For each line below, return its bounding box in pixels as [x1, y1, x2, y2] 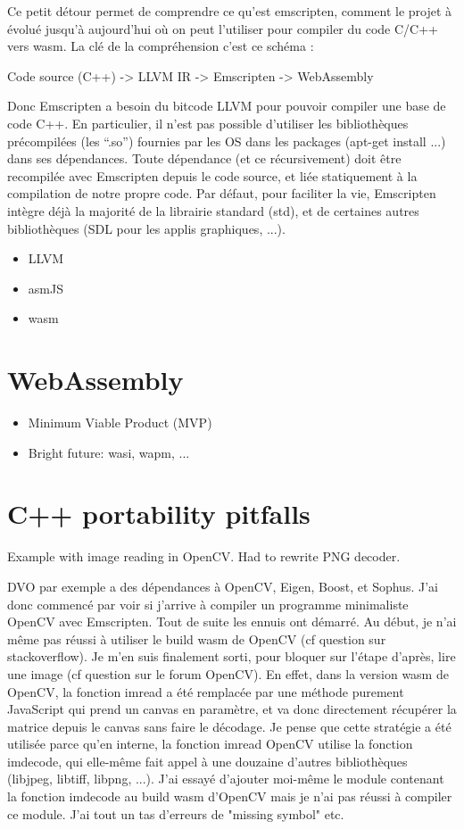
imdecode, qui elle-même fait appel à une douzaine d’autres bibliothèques [7, 751, 408, 770]
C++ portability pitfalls [7, 495, 311, 532]
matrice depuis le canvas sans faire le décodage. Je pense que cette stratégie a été [7, 717, 452, 735]
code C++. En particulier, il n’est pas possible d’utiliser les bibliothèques [7, 113, 409, 132]
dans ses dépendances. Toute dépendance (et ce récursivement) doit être [7, 149, 402, 168]
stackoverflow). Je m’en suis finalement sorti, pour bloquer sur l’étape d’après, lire [7, 647, 456, 666]
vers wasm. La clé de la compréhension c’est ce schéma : [7, 37, 314, 55]
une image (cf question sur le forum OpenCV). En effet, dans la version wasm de [7, 664, 449, 683]
